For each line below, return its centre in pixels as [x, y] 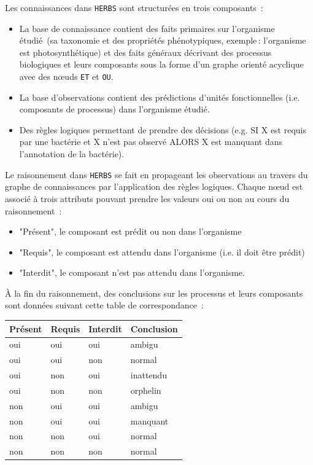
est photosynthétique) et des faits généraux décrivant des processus [145, 52]
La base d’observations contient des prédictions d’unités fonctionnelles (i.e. [160, 97]
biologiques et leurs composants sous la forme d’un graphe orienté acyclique [161, 64]
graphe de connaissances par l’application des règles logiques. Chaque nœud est [154, 186]
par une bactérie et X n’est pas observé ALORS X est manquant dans [151, 142]
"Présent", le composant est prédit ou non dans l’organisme [130, 231]
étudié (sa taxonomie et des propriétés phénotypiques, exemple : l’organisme [163, 40]
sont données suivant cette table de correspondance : [104, 305]
